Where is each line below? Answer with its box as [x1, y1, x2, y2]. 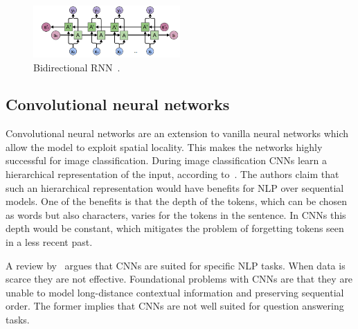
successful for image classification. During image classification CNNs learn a [6, 153, 328, 168]
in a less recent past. [6, 235, 93, 249]
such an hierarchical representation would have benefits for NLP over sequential [6, 180, 344, 195]
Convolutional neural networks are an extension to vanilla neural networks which [6, 126, 349, 141]
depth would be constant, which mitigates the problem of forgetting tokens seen [6, 221, 344, 235]
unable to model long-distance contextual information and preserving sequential [6, 285, 344, 299]
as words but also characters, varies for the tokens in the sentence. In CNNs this [6, 207, 346, 222]
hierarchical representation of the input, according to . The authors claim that [6, 167, 339, 181]
